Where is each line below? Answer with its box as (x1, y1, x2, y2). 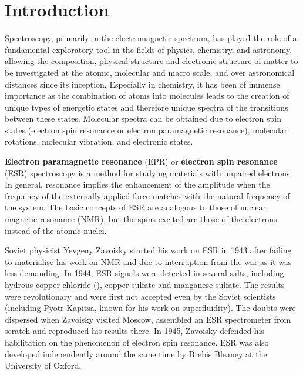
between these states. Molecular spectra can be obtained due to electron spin (5, 112, 282, 125)
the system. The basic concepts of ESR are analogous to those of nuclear (5, 201, 266, 213)
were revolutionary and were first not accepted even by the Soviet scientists (5, 290, 276, 302)
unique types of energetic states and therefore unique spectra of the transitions (5, 101, 288, 113)
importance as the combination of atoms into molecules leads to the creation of (5, 89, 289, 102)
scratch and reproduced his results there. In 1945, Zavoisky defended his (5, 324, 265, 337)
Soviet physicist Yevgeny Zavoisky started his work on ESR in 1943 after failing (5, 244, 292, 256)
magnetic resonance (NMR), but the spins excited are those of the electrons (5, 213, 277, 225)
